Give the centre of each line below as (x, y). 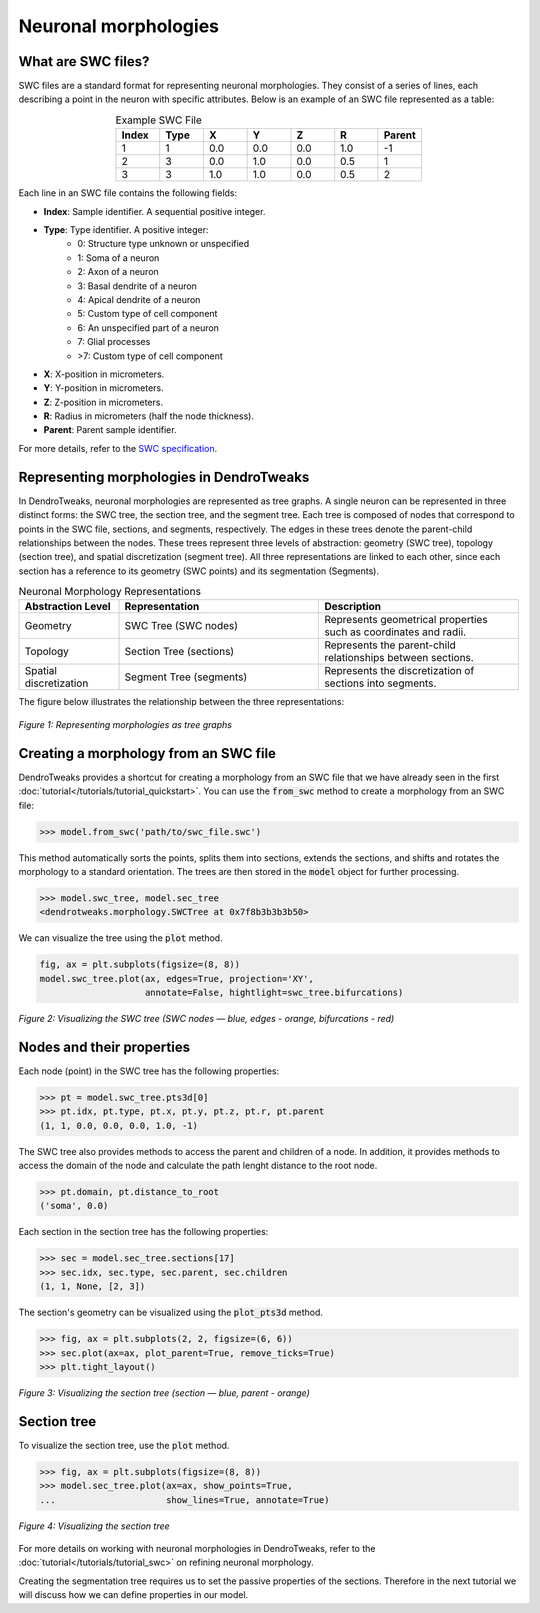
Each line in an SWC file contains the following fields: (128, 193)
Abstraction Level (67, 607)
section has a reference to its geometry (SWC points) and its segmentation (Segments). (199, 571)
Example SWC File (158, 120)
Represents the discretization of (399, 671)
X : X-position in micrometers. (104, 374)
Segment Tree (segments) (186, 677)
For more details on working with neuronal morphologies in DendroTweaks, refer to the (197, 1548)
